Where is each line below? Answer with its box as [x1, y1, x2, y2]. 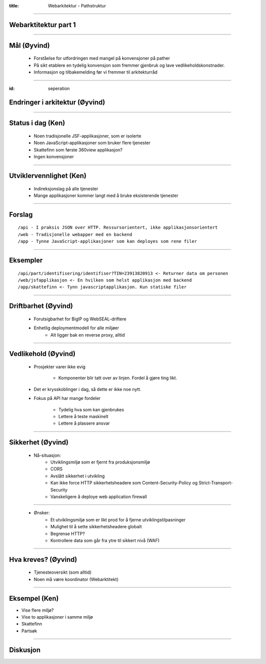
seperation [48, 85, 70, 91]
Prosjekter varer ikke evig [33, 363, 86, 370]
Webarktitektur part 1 [9, 20, 76, 29]
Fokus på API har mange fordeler [33, 395, 101, 401]
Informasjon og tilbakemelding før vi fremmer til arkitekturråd [33, 69, 158, 75]
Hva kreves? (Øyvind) [9, 555, 77, 564]
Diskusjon [9, 646, 41, 654]
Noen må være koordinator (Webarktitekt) [33, 576, 119, 582]
